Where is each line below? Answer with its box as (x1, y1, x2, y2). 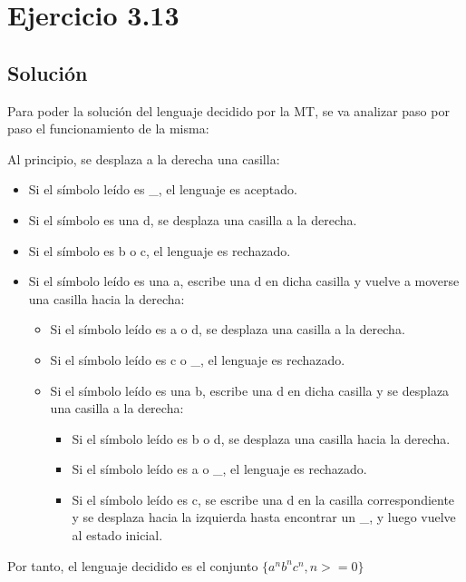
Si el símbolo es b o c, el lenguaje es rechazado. (28, 241, 291, 260)
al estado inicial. (72, 526, 163, 545)
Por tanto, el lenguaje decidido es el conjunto (7, 556, 258, 575)
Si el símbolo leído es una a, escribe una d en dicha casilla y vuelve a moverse (28, 271, 460, 291)
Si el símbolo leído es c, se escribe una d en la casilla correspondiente (72, 489, 455, 508)
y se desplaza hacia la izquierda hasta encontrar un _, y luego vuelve (72, 508, 456, 527)
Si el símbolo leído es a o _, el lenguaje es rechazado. (72, 459, 367, 478)
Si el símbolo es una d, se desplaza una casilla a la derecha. (28, 210, 357, 229)
